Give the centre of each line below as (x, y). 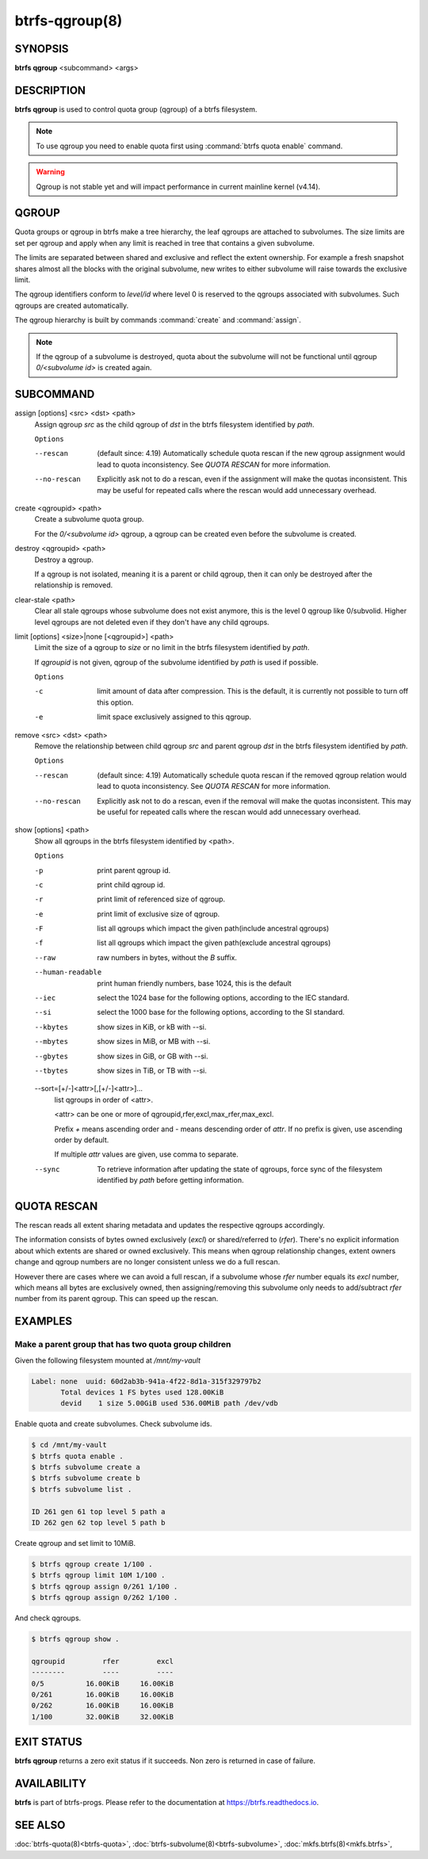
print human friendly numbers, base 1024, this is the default (195, 983)
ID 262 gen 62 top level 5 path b (98, 1522)
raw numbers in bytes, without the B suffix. (167, 957)
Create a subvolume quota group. (89, 519)
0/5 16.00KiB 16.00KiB (103, 1683)
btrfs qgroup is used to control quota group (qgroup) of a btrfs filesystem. (136, 109)
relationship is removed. (74, 585)
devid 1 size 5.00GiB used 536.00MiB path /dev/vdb (169, 1404)
